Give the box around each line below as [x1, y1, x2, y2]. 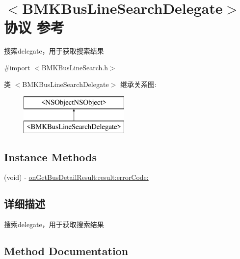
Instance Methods [4, 149, 97, 164]
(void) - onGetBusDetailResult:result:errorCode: [4, 172, 149, 182]
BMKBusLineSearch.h [41, 62, 108, 72]
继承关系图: [120, 79, 157, 89]
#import [4, 62, 30, 72]
